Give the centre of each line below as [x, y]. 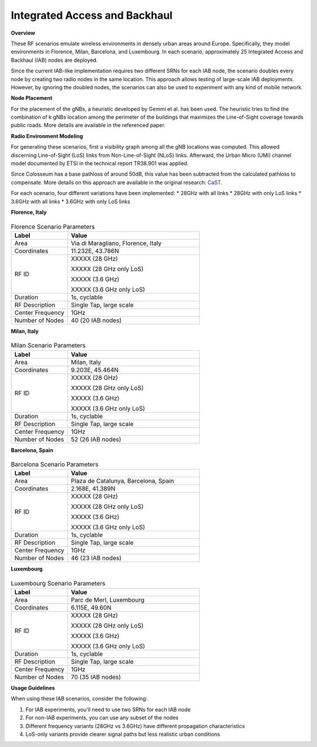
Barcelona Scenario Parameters [55, 464]
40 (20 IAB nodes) [96, 320]
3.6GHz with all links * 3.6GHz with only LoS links [70, 201]
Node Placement [32, 98]
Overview [23, 33]
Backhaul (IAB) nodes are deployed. [54, 60]
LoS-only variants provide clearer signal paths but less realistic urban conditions [123, 734]
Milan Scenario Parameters [48, 346]
